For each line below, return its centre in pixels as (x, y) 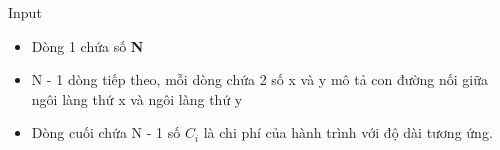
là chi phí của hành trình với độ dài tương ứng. (348, 132)
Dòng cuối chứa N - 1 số (106, 132)
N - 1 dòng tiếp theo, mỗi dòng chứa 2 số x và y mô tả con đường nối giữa (260, 79)
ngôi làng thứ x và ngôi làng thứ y (137, 98)
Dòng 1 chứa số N (87, 45)
